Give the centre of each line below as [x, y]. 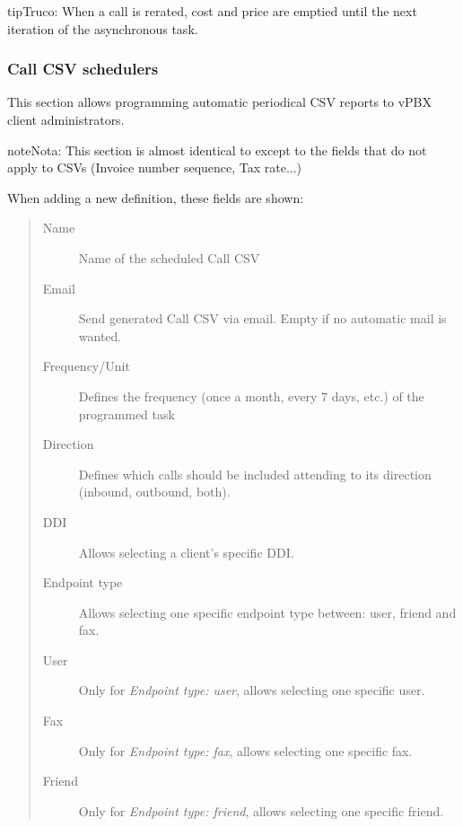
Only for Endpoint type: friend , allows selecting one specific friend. [261, 810]
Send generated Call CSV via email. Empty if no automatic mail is [262, 318]
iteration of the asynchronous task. [103, 28]
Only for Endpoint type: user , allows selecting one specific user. [252, 690]
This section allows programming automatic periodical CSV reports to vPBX [220, 102]
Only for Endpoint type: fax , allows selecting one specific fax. [245, 750]
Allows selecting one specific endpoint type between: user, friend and [267, 612]
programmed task [127, 413]
